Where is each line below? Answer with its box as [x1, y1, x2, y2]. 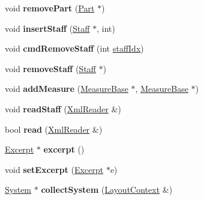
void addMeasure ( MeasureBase [5, 82, 129, 95]
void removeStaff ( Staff [5, 62, 96, 74]
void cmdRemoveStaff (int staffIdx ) [5, 42, 144, 55]
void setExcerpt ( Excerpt [5, 163, 103, 175]
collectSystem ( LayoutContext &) [41, 183, 172, 196]
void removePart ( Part [5, 2, 95, 14]
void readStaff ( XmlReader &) [5, 102, 121, 115]
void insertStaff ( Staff [5, 22, 90, 34]
